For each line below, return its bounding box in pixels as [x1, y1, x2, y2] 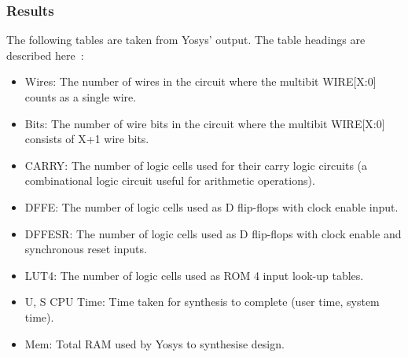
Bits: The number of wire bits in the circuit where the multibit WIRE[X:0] [24, 115, 385, 131]
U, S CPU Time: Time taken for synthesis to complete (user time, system [24, 293, 380, 310]
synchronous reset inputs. [24, 241, 147, 257]
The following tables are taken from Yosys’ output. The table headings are [6, 31, 366, 48]
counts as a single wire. [24, 89, 137, 105]
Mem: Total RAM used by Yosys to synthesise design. [24, 335, 285, 351]
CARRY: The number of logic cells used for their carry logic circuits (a [24, 156, 368, 173]
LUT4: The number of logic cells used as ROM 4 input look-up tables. [24, 267, 364, 283]
